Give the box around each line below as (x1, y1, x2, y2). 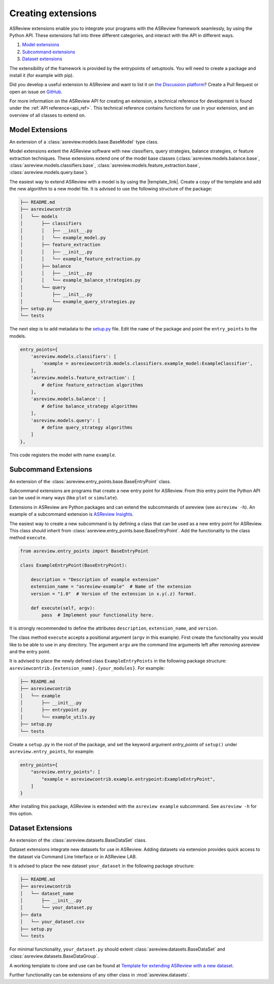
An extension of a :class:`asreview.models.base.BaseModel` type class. (9, 138, 159, 144)
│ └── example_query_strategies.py (20, 299, 135, 304)
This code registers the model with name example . (9, 452, 116, 458)
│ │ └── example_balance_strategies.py (20, 277, 141, 283)
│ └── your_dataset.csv (20, 919, 85, 925)
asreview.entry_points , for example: (9, 748, 95, 754)
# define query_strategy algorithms (41, 424, 133, 430)
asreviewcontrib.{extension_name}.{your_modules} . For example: (9, 665, 165, 671)
